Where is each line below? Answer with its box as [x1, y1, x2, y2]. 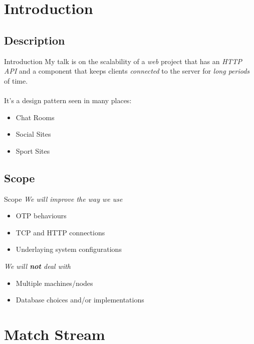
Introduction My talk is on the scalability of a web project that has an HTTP [4, 56, 242, 66]
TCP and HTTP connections [16, 227, 105, 237]
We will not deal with [4, 260, 71, 271]
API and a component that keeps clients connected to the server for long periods [4, 66, 250, 76]
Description [4, 32, 65, 48]
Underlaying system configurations [16, 244, 122, 254]
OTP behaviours [16, 210, 67, 221]
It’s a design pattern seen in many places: [4, 95, 132, 105]
